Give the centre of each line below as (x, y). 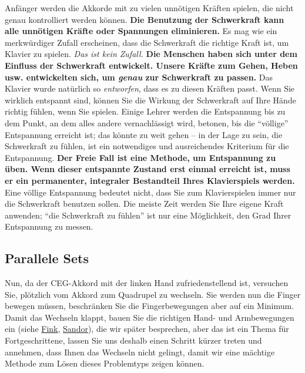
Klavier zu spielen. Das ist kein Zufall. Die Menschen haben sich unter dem (151, 54)
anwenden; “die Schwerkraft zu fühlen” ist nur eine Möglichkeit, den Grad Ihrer (148, 215)
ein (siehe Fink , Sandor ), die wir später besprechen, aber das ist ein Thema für (147, 329)
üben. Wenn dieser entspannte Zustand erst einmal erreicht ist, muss (148, 169)
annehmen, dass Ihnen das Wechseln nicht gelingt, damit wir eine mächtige (140, 352)
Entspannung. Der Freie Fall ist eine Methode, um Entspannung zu (140, 157)
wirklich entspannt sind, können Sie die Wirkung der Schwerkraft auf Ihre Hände (150, 100)
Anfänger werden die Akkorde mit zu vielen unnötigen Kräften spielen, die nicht (149, 8)
